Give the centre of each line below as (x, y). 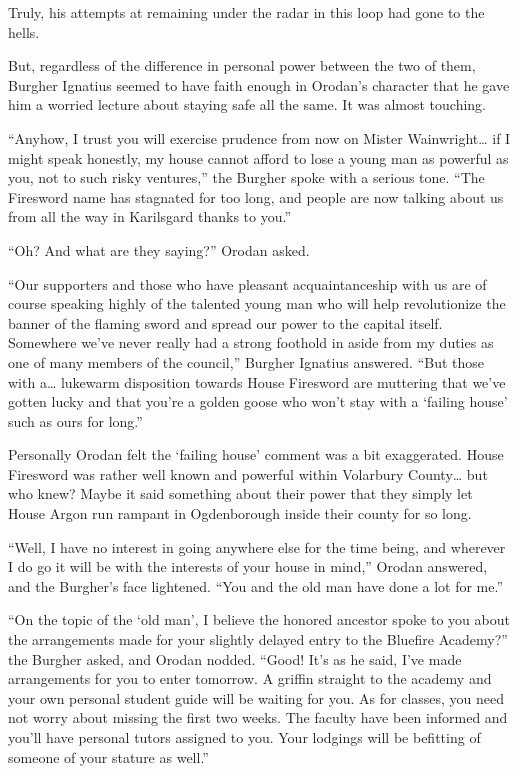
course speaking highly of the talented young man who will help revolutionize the (257, 303)
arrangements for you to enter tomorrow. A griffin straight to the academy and (250, 678)
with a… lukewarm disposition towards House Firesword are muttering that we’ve (257, 381)
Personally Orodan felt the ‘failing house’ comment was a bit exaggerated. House (256, 454)
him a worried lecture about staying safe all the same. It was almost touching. (247, 104)
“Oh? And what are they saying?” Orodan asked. (159, 249)
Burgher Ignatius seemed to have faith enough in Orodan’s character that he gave (259, 84)
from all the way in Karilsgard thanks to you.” (150, 216)
